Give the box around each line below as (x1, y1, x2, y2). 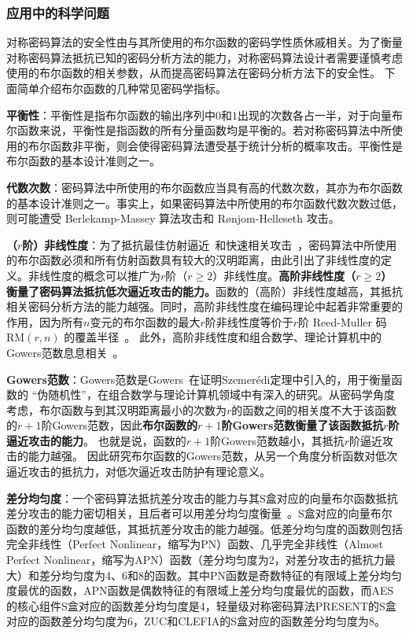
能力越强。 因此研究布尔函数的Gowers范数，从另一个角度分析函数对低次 (28, 448, 398, 464)
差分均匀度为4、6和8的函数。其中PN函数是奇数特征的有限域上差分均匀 (39, 566, 403, 583)
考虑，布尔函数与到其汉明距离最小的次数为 (6, 401, 227, 418)
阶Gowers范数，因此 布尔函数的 (41, 417, 197, 433)
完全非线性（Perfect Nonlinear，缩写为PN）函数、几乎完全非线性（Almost (6, 536, 384, 552)
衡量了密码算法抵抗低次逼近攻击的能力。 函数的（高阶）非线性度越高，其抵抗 (6, 282, 403, 299)
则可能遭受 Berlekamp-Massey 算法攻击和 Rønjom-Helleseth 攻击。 (6, 210, 340, 227)
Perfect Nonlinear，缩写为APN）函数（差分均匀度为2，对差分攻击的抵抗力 (6, 551, 385, 568)
